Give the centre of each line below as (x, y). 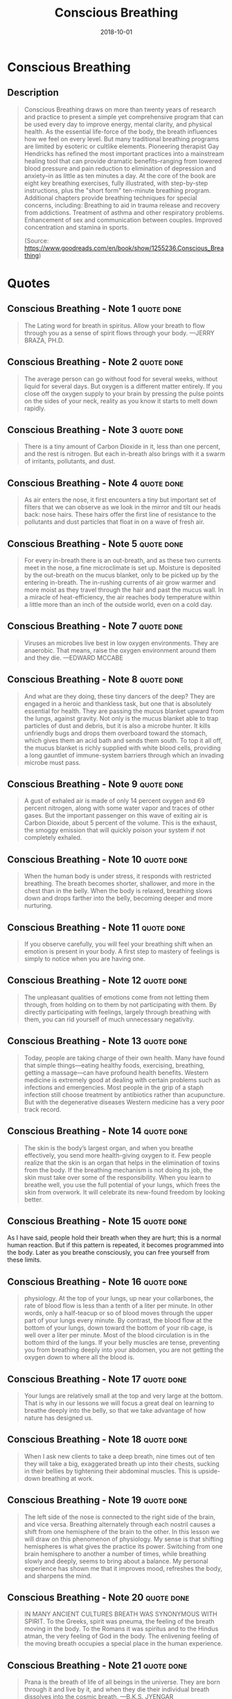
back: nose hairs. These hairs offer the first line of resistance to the (120, 515)
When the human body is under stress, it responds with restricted (118, 876)
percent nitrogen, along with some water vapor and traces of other (119, 808)
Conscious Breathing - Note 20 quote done (98, 1597)
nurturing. (38, 906)
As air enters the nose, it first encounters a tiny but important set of (120, 500)
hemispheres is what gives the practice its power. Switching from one (123, 1546)
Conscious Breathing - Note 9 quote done (95, 784)
